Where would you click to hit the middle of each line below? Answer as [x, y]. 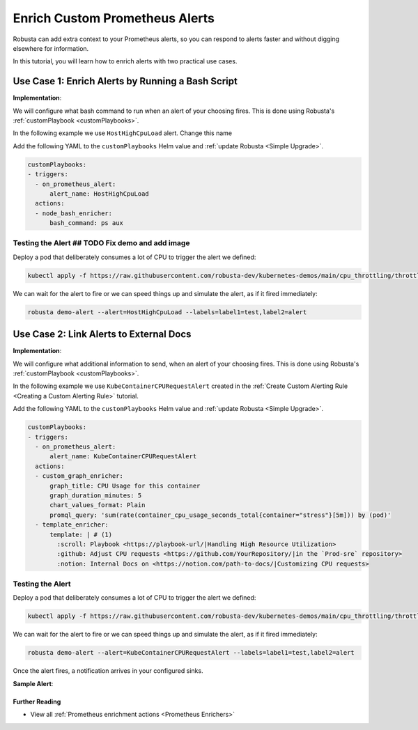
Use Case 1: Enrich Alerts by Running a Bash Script [125, 81]
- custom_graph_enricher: [79, 476]
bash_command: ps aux [86, 223]
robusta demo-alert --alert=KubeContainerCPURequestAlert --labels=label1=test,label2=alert [191, 653]
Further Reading [37, 701]
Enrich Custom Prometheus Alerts [114, 18]
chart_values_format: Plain [98, 505]
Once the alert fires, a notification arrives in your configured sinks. [108, 671]
